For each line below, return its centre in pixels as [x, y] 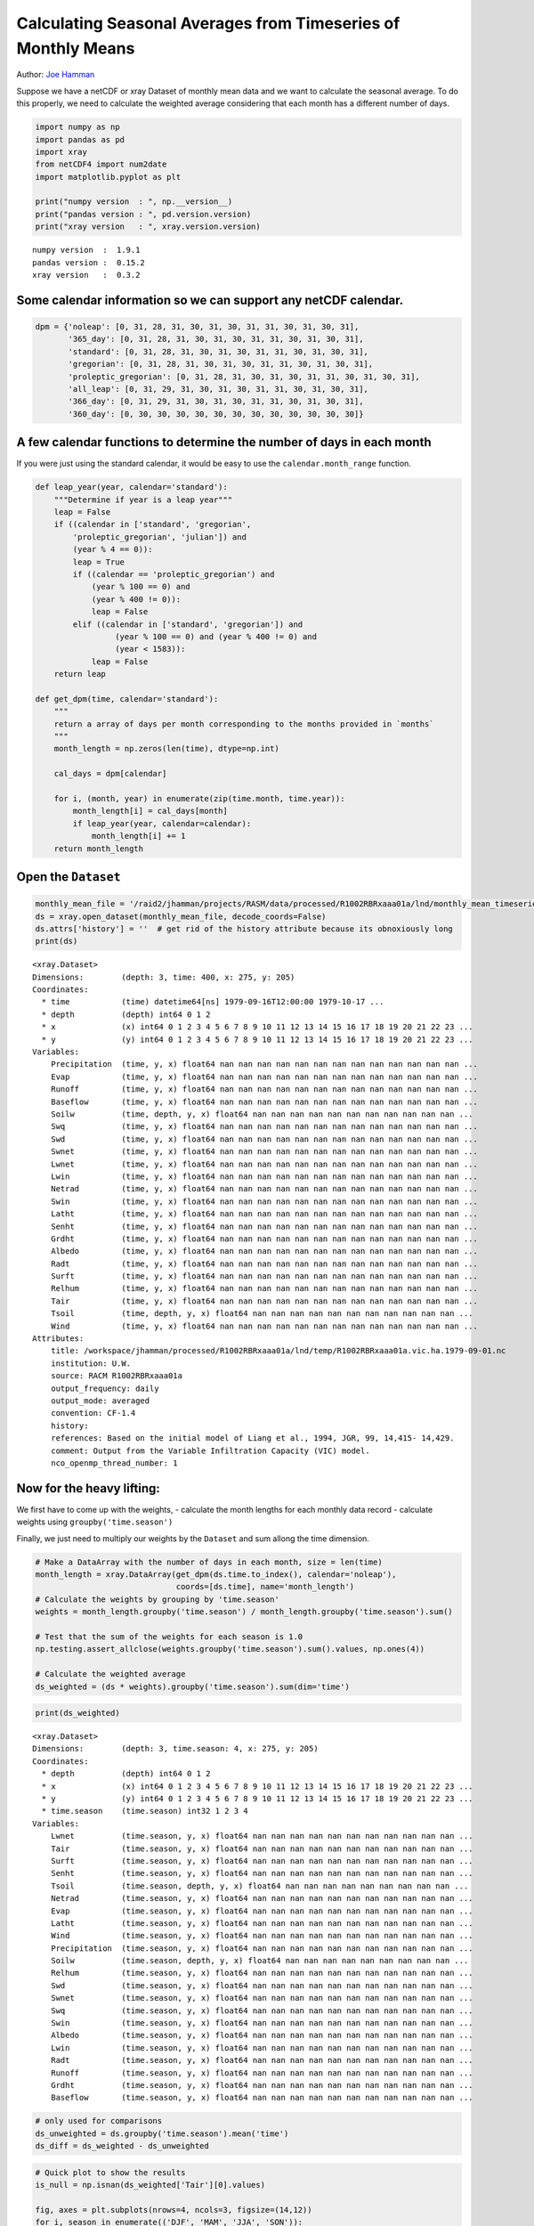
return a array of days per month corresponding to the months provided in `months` [244, 724]
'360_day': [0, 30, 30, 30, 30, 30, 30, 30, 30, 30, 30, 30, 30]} [216, 414]
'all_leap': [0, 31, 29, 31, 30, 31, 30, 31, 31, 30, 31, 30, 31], [218, 389]
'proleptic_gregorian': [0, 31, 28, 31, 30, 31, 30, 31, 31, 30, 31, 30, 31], [244, 377]
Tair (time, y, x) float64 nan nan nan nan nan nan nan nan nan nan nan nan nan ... [264, 1301]
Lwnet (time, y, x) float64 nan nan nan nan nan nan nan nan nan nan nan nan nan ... [264, 1164]
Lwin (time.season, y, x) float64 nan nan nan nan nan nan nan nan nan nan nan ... [262, 2047]
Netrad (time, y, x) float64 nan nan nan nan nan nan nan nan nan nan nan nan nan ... [264, 1189]
